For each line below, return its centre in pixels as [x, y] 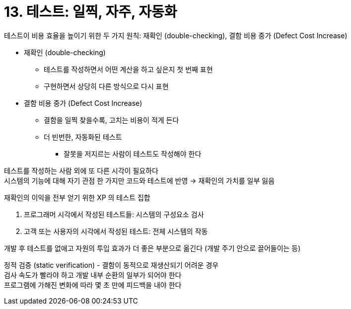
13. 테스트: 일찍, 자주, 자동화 [91, 12]
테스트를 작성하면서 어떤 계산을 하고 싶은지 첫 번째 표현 [128, 69]
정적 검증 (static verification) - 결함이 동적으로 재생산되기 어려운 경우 [111, 265]
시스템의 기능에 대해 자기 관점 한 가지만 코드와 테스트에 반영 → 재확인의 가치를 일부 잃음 [140, 180]
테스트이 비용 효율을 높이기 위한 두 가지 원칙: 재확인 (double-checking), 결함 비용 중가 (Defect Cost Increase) [176, 35]
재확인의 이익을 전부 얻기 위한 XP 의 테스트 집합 [77, 197]
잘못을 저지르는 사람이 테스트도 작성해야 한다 [133, 154]
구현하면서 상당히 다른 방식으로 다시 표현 [106, 86]
